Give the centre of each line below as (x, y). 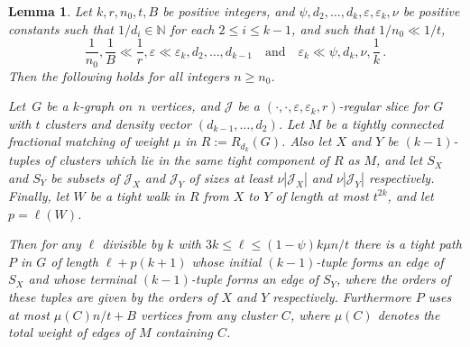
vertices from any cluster (208, 314)
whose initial (226, 261)
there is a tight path (408, 244)
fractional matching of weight (89, 141)
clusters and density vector (118, 123)
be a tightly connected (384, 123)
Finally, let (39, 195)
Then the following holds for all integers (119, 75)
